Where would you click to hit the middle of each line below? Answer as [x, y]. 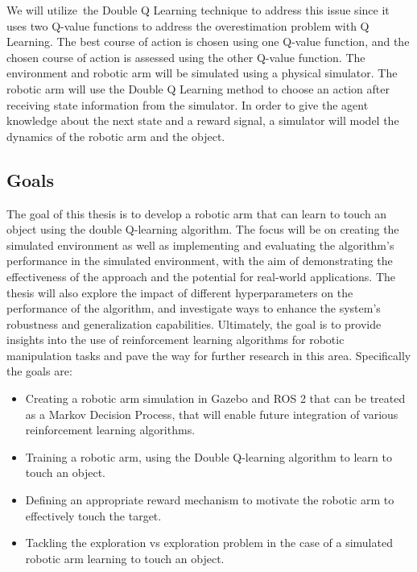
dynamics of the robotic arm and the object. [116, 136]
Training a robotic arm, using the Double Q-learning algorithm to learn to [208, 456]
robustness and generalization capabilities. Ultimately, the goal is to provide [194, 323]
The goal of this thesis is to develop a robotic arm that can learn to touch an [197, 213]
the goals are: [39, 371]
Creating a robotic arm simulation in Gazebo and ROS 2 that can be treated [215, 398]
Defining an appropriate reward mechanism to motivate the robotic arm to [210, 500]
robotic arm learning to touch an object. [125, 558]
